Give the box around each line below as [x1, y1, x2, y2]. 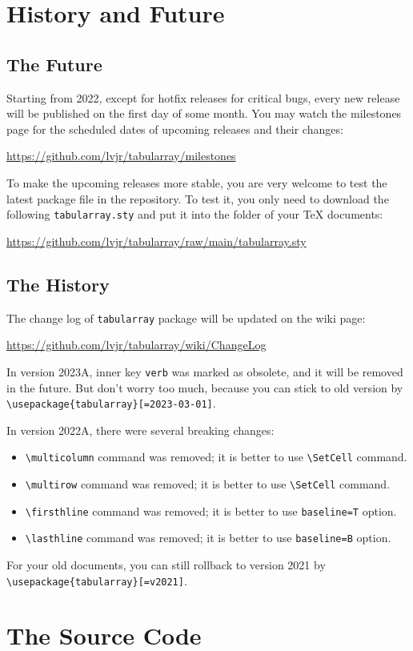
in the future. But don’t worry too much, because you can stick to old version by [6, 379, 403, 396]
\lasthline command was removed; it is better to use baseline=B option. [25, 529, 391, 546]
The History [6, 271, 110, 296]
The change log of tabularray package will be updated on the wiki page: [6, 309, 366, 326]
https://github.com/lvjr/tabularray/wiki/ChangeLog [6, 336, 267, 353]
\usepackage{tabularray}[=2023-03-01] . [6, 395, 216, 412]
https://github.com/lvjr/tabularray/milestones [6, 147, 236, 164]
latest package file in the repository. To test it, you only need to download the [6, 190, 389, 207]
